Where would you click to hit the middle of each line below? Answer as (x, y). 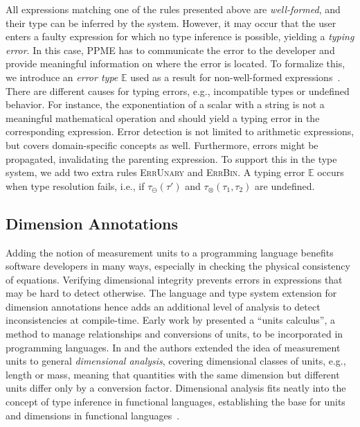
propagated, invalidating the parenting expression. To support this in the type (171, 158)
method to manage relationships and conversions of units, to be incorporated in (174, 334)
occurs (331, 172)
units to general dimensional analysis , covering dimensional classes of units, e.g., (176, 361)
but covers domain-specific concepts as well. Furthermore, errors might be (162, 145)
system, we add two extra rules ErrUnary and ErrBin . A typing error (155, 172)
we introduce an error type (62, 77)
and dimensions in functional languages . (93, 415)
